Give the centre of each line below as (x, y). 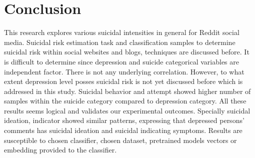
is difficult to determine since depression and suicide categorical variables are (122, 61)
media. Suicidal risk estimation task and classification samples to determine (120, 42)
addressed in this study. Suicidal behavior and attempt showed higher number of (127, 91)
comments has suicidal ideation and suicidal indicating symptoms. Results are (123, 130)
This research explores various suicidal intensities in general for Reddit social (122, 32)
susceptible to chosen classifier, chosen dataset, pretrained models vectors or (120, 140)
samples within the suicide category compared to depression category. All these (125, 101)
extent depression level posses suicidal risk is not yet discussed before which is (123, 81)
